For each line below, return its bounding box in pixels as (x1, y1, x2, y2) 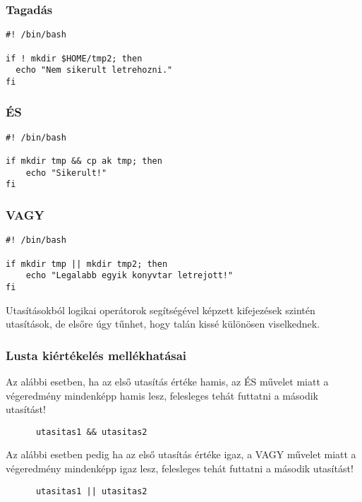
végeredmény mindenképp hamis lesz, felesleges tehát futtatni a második (6, 388, 318, 402)
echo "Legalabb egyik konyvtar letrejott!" (25, 270, 234, 281)
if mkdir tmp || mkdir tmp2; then (6, 258, 168, 269)
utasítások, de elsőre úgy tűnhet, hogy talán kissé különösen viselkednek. (6, 316, 320, 331)
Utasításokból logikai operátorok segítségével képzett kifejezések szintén (6, 302, 315, 317)
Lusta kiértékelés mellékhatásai (6, 346, 187, 364)
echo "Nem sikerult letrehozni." (16, 65, 173, 76)
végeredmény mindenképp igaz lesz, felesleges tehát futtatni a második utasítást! (6, 460, 354, 475)
